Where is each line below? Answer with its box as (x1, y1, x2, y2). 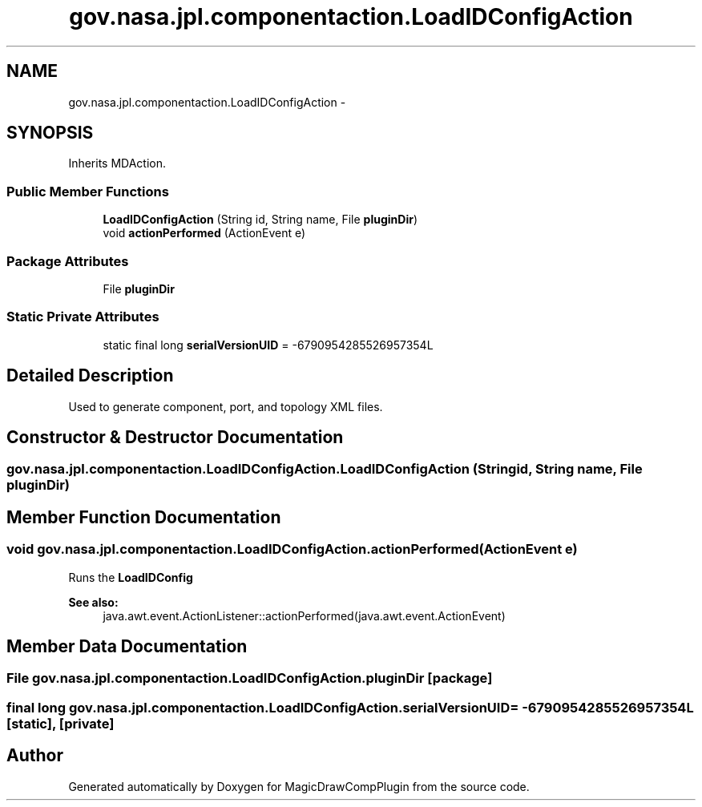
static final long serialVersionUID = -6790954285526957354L (103, 337, 434, 352)
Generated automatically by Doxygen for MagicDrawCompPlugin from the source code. (68, 779, 530, 793)
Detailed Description (6, 365, 174, 386)
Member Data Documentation (6, 636, 248, 657)
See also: (68, 595, 119, 609)
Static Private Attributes (6, 309, 159, 325)
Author (6, 745, 63, 766)
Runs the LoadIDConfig (68, 570, 193, 584)
